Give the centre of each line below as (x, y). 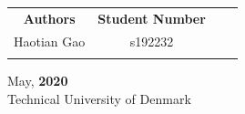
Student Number (152, 18)
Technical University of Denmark (99, 98)
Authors (49, 18)
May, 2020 (38, 80)
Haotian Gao (50, 41)
